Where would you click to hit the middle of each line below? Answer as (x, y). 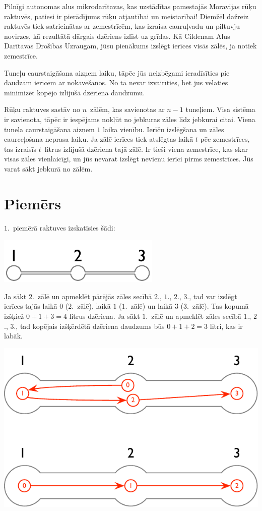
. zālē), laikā (91, 306)
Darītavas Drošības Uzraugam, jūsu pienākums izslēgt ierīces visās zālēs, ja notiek (130, 46)
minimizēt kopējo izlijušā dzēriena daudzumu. (75, 92)
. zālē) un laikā (149, 306)
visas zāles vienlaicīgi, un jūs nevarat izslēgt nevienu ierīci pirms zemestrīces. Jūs (129, 159)
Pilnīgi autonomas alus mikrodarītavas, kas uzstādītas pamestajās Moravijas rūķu (130, 6)
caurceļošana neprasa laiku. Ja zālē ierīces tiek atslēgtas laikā (99, 139)
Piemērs (33, 203)
